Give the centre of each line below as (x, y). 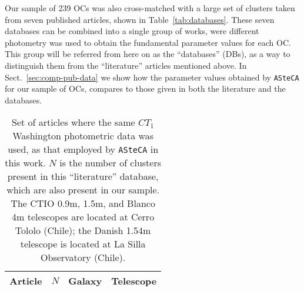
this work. (25, 163)
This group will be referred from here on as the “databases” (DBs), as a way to (148, 54)
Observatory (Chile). (83, 257)
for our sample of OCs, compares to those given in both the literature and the (145, 88)
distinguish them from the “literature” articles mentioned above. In (126, 65)
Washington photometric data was (83, 136)
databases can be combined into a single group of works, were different (132, 31)
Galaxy (85, 281)
